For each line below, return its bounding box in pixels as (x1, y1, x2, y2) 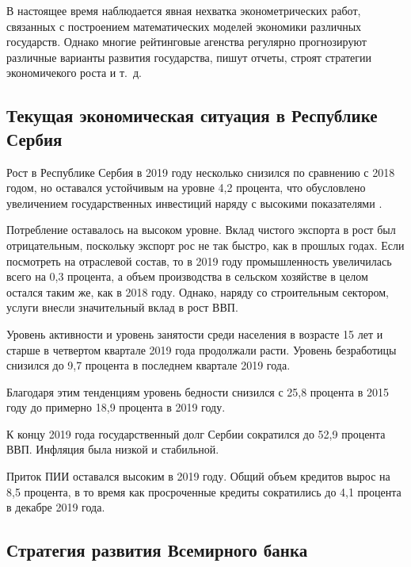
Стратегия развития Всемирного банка (6, 538, 308, 562)
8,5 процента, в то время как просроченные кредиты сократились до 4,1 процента (6, 483, 401, 500)
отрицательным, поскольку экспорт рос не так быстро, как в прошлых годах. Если (6, 236, 405, 253)
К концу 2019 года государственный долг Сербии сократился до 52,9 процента (6, 425, 386, 442)
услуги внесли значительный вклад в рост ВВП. (6, 299, 238, 316)
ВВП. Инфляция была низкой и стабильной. (6, 441, 219, 458)
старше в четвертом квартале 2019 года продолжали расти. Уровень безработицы (6, 341, 397, 358)
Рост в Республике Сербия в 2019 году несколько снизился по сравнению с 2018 (6, 163, 395, 180)
